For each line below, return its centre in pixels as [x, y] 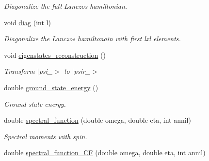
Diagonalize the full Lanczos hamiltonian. [66, 6]
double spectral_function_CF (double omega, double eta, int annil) [105, 153]
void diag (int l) [27, 22]
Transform [19, 71]
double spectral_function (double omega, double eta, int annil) [97, 120]
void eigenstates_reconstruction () [55, 55]
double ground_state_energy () [51, 87]
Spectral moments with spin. [46, 136]
